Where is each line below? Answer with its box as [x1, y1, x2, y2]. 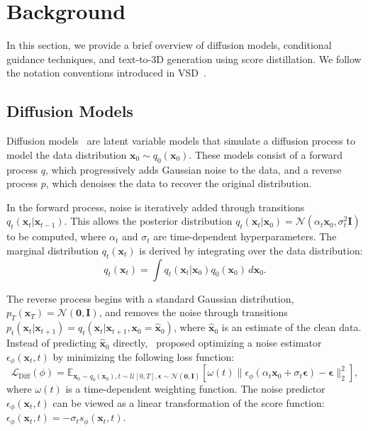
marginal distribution [6, 242, 99, 257]
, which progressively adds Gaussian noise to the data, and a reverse [45, 162, 342, 177]
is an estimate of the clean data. [221, 320, 362, 335]
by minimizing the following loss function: [52, 349, 235, 364]
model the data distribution [6, 147, 127, 162]
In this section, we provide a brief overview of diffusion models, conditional [6, 38, 332, 52]
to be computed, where [6, 229, 106, 244]
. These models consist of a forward [189, 147, 342, 162]
